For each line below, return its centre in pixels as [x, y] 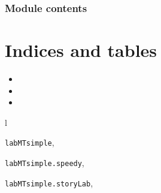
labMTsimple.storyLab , [49, 183]
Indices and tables [81, 50]
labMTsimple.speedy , [45, 162]
